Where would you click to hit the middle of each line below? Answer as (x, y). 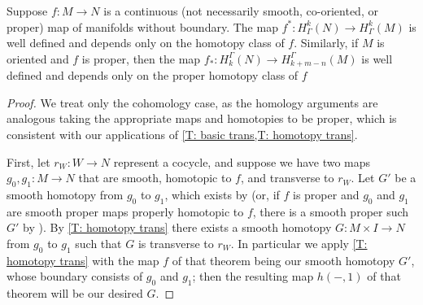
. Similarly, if (326, 43)
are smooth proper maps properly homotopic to (125, 211)
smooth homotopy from (65, 194)
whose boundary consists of (75, 276)
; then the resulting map (253, 276)
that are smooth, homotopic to (155, 178)
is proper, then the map (141, 58)
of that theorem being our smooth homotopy (283, 260)
